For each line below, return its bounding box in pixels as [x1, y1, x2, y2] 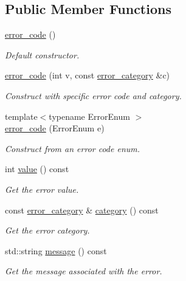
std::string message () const [5, 244, 107, 257]
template [5, 109, 38, 122]
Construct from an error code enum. [5, 142, 140, 154]
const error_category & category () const [5, 203, 159, 216]
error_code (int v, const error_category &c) [5, 69, 170, 82]
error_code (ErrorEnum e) [5, 122, 105, 134]
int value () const [5, 162, 69, 175]
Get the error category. [5, 224, 90, 237]
